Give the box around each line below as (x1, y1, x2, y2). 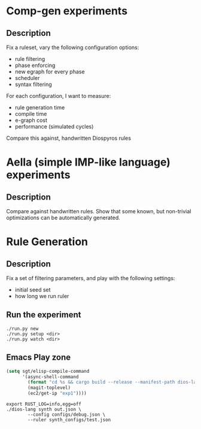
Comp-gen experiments (6, 4, 127, 18)
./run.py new (6, 326, 39, 332)
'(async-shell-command (22, 373, 79, 380)
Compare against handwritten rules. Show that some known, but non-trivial (6, 208, 191, 214)
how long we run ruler (14, 293, 69, 299)
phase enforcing (14, 62, 56, 69)
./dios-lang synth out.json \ (6, 406, 82, 412)
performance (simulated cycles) (14, 123, 94, 130)
